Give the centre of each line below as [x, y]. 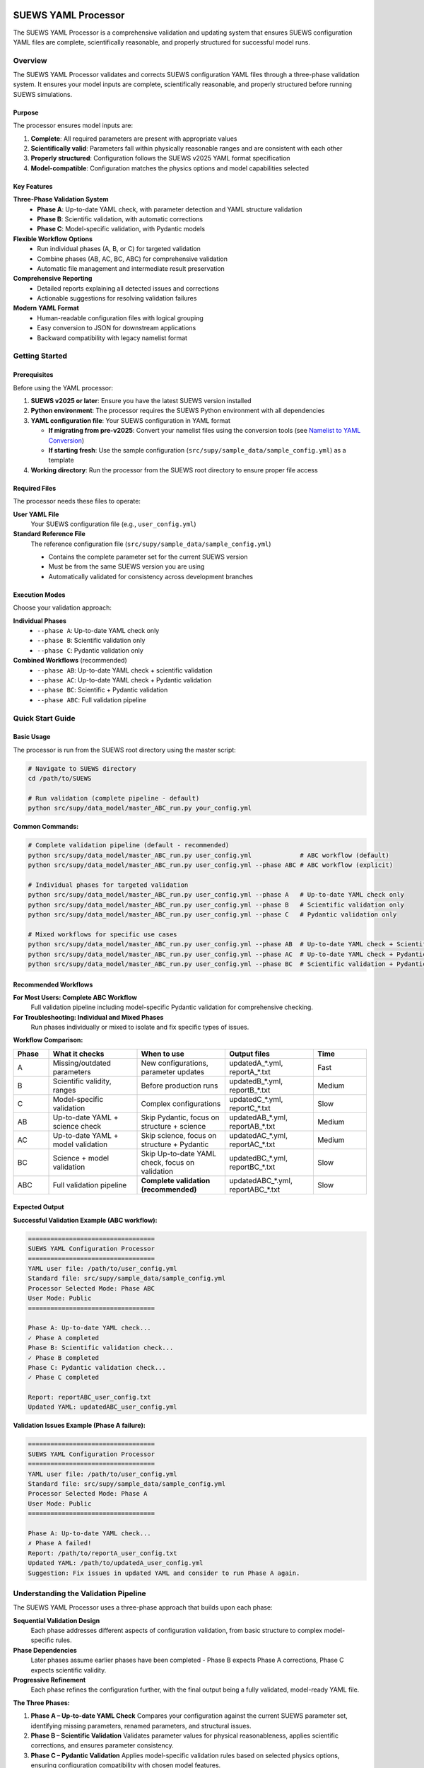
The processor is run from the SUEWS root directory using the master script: [124, 750]
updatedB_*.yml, [256, 1081]
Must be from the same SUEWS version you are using [126, 566]
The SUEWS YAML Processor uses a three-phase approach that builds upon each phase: [143, 1607]
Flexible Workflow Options [53, 239]
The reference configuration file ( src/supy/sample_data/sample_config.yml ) [151, 544]
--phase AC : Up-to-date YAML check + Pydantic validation [124, 680]
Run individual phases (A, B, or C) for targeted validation [119, 249]
